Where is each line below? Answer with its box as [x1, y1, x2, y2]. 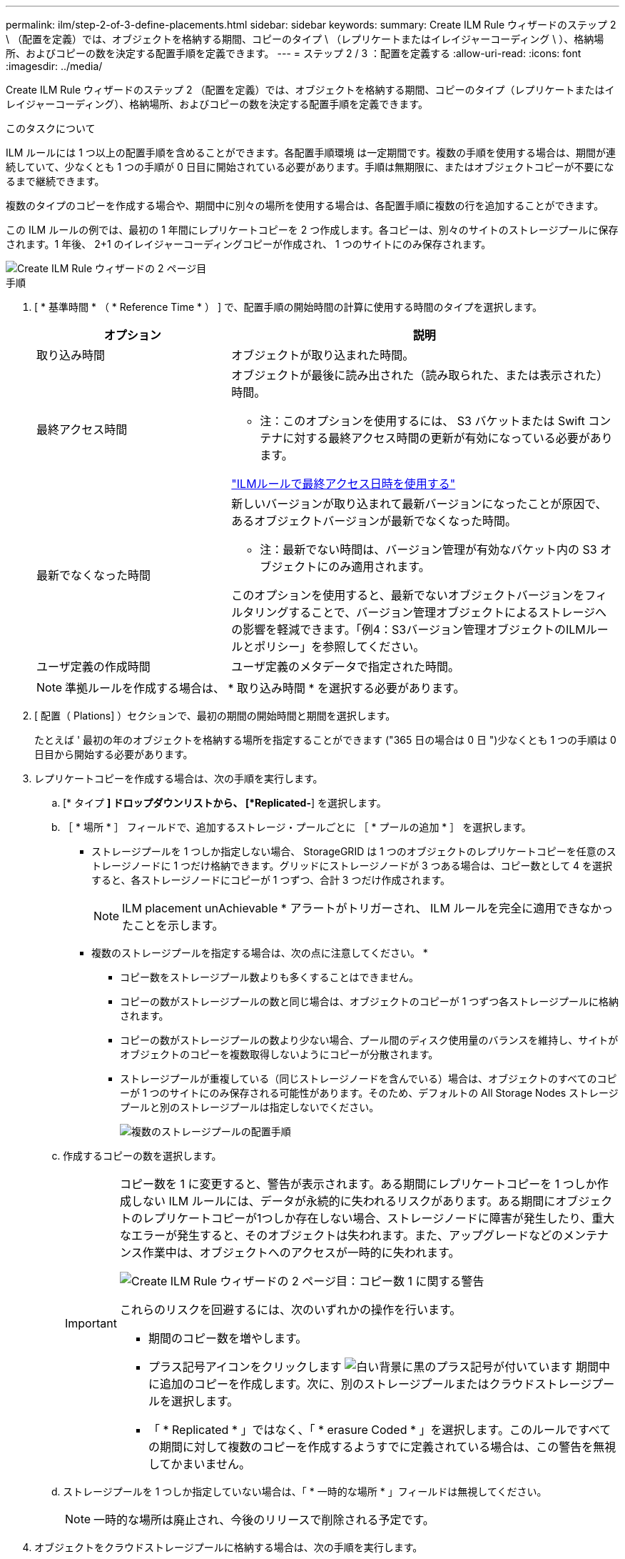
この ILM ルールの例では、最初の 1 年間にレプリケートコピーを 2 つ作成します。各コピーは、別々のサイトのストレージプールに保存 [6, 224, 619, 236]
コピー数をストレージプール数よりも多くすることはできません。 [120, 971, 420, 983]
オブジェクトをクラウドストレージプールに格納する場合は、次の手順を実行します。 [34, 1541, 423, 1553]
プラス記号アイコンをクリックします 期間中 [148, 1360, 611, 1374]
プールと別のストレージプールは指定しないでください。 [120, 1101, 380, 1113]
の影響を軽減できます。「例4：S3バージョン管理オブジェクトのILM [231, 622, 586, 637]
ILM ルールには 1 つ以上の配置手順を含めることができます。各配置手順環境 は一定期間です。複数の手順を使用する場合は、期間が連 [6, 146, 616, 159]
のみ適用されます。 [328, 559, 430, 574]
